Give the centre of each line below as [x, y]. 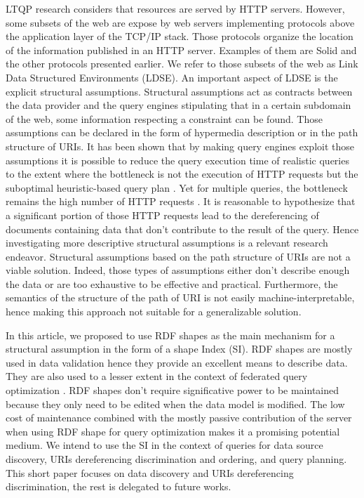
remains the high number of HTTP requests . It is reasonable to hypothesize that [181, 201]
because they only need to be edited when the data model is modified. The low [175, 404]
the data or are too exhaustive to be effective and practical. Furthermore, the [172, 283]
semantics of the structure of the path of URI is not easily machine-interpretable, [180, 297]
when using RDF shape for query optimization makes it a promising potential [173, 431]
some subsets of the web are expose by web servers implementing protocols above [180, 22]
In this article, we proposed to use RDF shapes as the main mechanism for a [170, 335]
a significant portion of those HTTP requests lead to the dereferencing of [162, 215]
